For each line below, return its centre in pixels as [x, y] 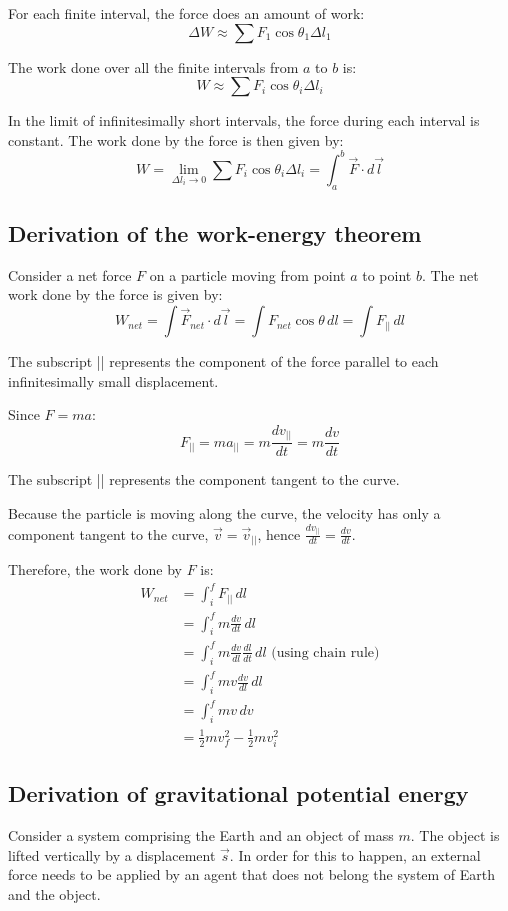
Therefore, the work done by [95, 569]
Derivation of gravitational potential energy [238, 793]
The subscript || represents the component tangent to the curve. [204, 479]
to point [387, 274]
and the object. [54, 893]
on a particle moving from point [247, 274]
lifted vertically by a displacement [112, 854]
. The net [450, 274]
